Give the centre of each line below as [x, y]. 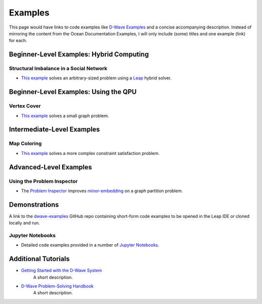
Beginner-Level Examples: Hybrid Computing [79, 54]
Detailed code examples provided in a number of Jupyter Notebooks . [90, 245]
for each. [18, 41]
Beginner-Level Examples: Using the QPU [73, 92]
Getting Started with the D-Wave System [62, 271]
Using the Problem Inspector [43, 181]
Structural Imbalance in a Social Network [58, 69]
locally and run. [24, 223]
